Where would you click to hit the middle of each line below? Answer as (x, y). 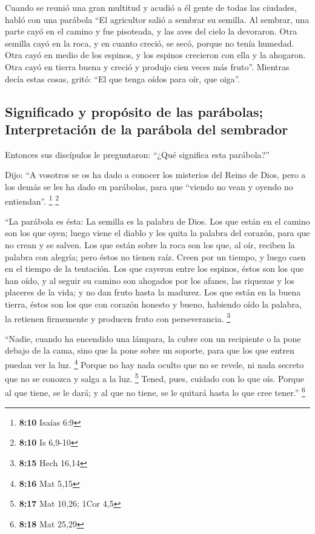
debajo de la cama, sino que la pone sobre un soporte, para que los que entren (150, 350)
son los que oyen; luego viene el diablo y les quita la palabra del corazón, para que (157, 233)
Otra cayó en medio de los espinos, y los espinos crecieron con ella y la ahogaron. (155, 55)
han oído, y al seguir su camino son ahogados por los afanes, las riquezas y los (150, 280)
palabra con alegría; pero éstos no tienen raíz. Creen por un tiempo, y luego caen (155, 256)
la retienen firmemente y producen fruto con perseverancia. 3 (118, 317)
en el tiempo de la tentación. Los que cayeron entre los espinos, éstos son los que (154, 269)
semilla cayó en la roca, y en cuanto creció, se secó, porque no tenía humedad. (150, 43)
